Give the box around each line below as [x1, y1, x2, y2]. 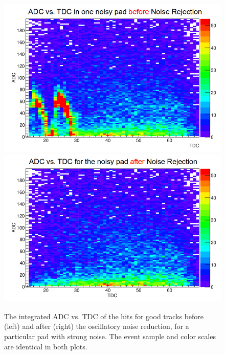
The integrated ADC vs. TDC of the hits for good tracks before [4, 310, 204, 321]
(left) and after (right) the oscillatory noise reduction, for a [4, 321, 189, 331]
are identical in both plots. [4, 341, 87, 351]
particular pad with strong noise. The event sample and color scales [4, 331, 216, 342]
